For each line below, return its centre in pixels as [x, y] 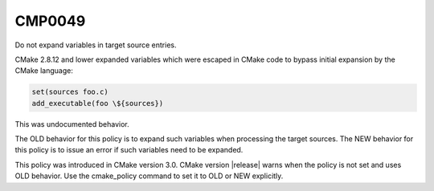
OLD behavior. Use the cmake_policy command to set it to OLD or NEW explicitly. [149, 176]
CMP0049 [50, 21]
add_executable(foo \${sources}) [98, 103]
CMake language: [44, 71]
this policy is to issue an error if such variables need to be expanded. [129, 150]
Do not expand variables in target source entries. [96, 45]
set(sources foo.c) [70, 92]
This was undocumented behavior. [72, 124]
